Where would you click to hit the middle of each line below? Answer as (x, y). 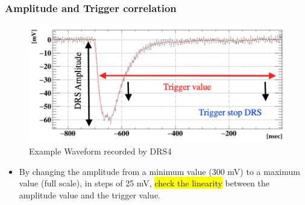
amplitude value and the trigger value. (90, 194)
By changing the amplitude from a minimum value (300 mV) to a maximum (159, 171)
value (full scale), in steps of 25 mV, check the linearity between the (144, 183)
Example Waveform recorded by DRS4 (100, 151)
